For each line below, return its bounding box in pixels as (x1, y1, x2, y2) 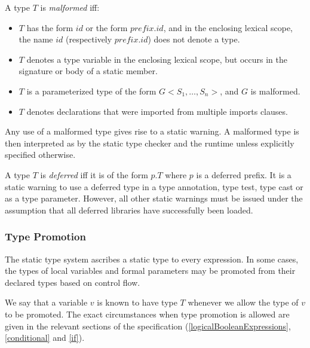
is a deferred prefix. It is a (196, 168, 291, 181)
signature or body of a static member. (19, 65, 158, 77)
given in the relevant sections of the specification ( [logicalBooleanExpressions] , (5, 319, 291, 332)
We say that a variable (5, 296, 88, 309)
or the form (85, 21, 128, 33)
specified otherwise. (5, 148, 76, 161)
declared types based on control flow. (5, 276, 140, 288)
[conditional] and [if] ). (5, 331, 85, 344)
